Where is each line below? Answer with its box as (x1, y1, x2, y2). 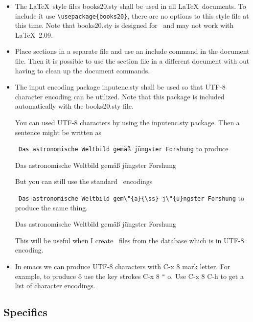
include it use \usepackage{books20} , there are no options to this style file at (15, 10, 249, 21)
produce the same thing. (15, 202, 88, 212)
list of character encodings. (15, 280, 95, 291)
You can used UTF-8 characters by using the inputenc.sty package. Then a (15, 117, 240, 127)
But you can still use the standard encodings (15, 176, 153, 186)
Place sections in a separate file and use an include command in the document (15, 46, 250, 56)
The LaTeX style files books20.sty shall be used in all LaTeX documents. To (15, 1, 246, 11)
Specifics (3, 304, 47, 320)
